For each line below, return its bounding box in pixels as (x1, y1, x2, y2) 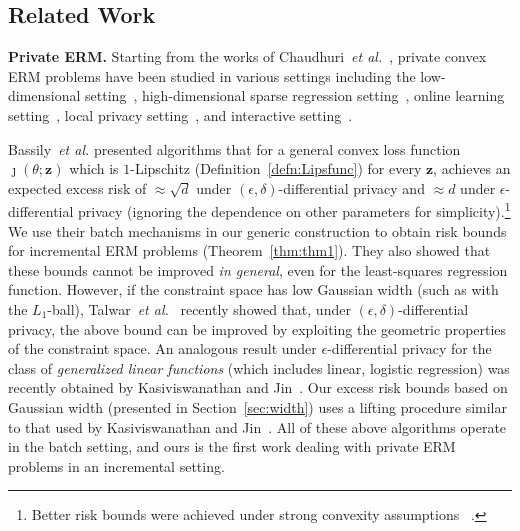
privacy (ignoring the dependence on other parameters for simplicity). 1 (78, 198, 511, 222)
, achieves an (433, 158, 511, 179)
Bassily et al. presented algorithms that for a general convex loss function (8, 138, 461, 159)
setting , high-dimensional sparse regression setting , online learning (85, 85, 505, 106)
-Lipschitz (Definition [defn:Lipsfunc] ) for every (130, 158, 422, 179)
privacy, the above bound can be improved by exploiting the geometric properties (8, 318, 507, 339)
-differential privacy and (278, 177, 425, 198)
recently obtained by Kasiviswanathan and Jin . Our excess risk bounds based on (8, 377, 508, 398)
